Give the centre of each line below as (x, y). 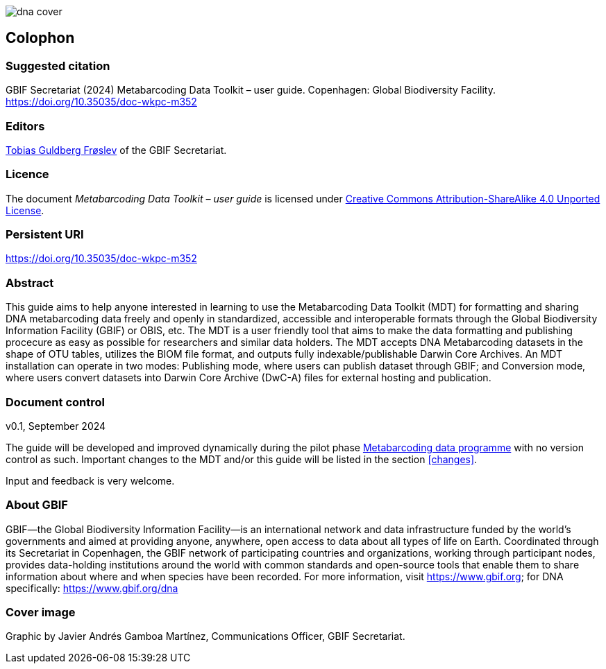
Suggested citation (58, 66)
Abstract (30, 283)
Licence (27, 174)
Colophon (40, 38)
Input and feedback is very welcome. (90, 480)
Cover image (41, 612)
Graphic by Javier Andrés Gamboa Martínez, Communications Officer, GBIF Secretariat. (205, 636)
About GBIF (37, 505)
